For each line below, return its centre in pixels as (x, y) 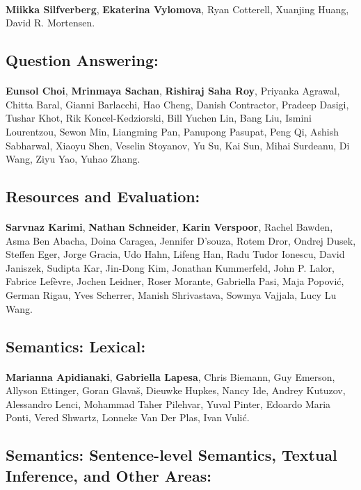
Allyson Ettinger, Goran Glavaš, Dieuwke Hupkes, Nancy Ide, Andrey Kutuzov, (176, 390)
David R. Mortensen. (50, 23)
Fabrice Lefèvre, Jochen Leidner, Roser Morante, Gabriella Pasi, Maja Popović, (175, 281)
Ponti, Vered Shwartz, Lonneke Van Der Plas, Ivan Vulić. (128, 417)
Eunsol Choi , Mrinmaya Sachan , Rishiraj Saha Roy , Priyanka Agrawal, (173, 91)
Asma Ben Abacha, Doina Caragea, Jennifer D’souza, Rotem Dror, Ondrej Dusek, (181, 240)
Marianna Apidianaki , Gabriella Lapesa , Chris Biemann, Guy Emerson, (170, 376)
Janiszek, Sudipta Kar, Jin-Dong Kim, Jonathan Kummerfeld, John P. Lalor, (170, 267)
